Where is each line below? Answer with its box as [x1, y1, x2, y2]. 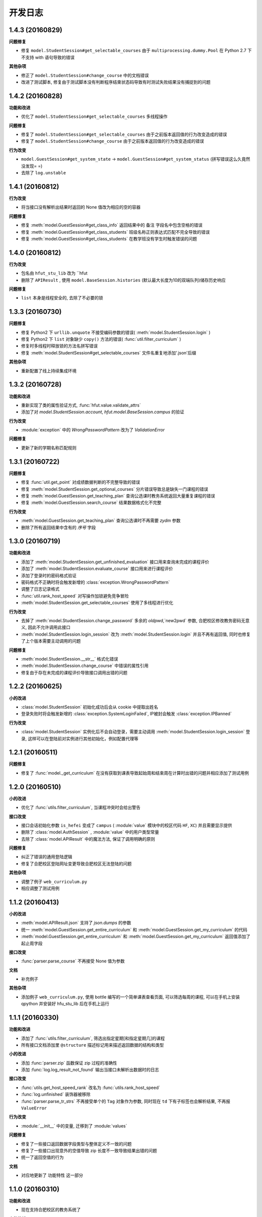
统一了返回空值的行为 [21, 1154, 64, 1161]
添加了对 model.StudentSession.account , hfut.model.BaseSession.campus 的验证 [21, 409, 184, 415]
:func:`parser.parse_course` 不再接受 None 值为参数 [21, 958, 125, 964]
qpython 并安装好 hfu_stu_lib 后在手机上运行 [21, 1001, 109, 1007]
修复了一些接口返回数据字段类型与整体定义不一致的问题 [21, 1141, 132, 1146]
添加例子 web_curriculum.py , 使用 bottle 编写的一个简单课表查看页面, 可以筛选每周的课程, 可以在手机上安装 [21, 994, 240, 1000]
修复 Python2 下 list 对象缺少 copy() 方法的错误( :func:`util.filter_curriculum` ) [21, 336, 181, 342]
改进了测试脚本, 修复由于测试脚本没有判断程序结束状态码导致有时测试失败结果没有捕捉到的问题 [21, 79, 211, 85]
